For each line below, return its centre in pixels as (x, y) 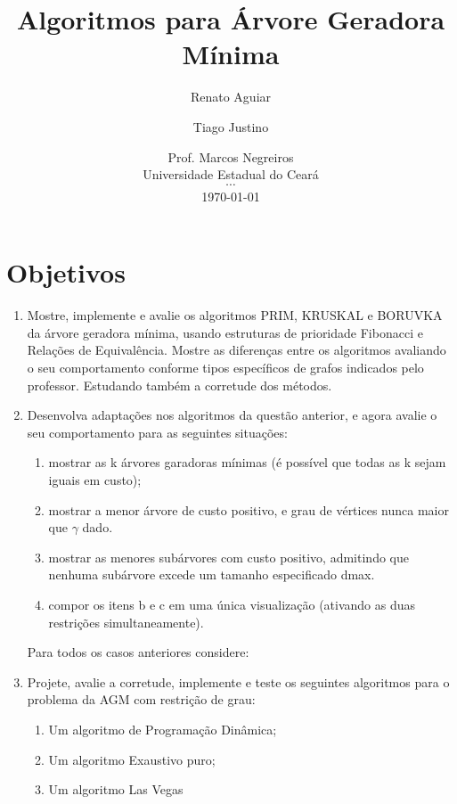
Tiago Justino (231, 126)
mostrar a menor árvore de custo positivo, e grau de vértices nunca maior (249, 509)
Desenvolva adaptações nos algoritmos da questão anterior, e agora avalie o (232, 415)
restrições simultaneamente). (126, 622)
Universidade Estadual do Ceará (231, 174)
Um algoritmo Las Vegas (116, 789)
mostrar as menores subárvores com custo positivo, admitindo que (228, 557)
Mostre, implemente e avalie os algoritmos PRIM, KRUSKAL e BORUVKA (235, 315)
